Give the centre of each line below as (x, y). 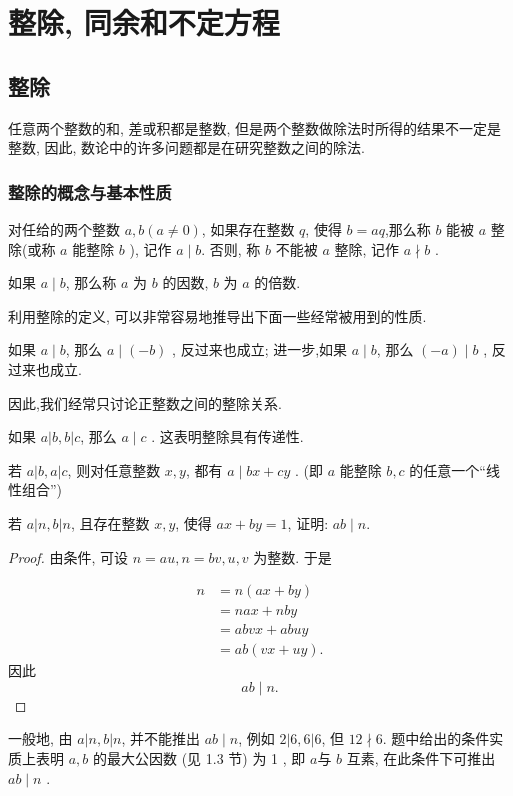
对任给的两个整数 (64, 228)
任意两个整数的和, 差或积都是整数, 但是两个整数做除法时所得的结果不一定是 (255, 127)
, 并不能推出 (161, 738)
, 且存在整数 (110, 522)
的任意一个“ (447, 469)
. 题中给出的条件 (436, 738)
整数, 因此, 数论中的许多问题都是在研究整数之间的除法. (186, 147)
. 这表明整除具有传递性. (227, 436)
